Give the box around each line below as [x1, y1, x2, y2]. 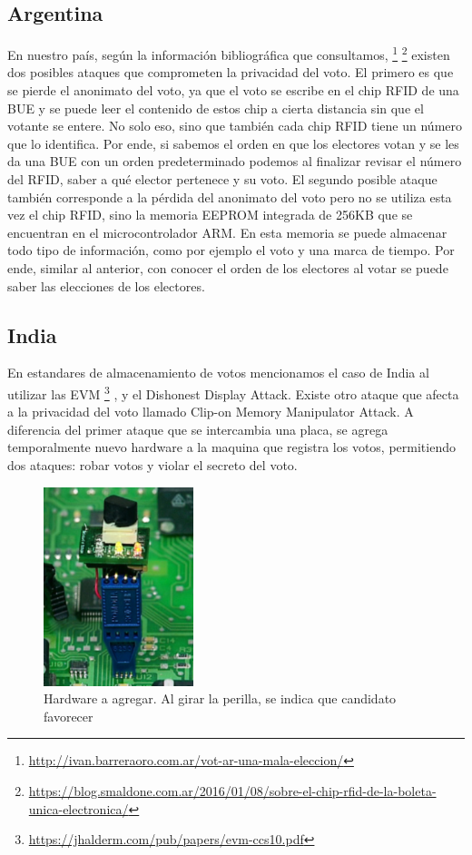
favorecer [44, 706, 93, 725]
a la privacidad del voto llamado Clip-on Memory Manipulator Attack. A [7, 402, 414, 421]
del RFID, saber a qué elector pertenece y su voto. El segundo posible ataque [7, 170, 438, 189]
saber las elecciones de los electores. [7, 276, 205, 295]
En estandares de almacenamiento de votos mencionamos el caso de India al [7, 363, 429, 382]
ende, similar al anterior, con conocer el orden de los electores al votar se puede [7, 258, 448, 277]
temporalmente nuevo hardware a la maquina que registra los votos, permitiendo [7, 437, 456, 457]
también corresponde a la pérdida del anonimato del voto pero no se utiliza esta [7, 187, 452, 206]
